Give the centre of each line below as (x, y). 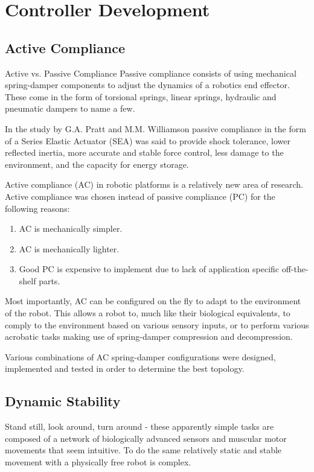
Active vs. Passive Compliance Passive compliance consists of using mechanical (151, 73)
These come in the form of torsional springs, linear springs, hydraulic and (141, 96)
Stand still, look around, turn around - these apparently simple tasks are (139, 426)
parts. (50, 280)
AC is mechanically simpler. (71, 228)
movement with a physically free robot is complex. (98, 462)
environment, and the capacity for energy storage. (97, 164)
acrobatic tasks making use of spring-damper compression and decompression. (149, 336)
